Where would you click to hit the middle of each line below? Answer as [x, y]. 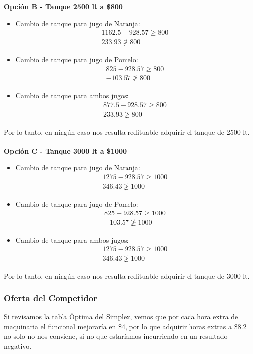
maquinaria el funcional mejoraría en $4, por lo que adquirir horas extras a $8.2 [125, 326]
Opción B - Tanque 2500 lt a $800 [63, 6]
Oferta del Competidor [51, 298]
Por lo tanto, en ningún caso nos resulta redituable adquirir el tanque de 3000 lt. [127, 276]
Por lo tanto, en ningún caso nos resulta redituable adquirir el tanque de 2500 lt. [127, 131]
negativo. [18, 345]
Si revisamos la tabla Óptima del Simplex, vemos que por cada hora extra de [121, 317]
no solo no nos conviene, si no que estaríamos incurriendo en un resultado [116, 336]
